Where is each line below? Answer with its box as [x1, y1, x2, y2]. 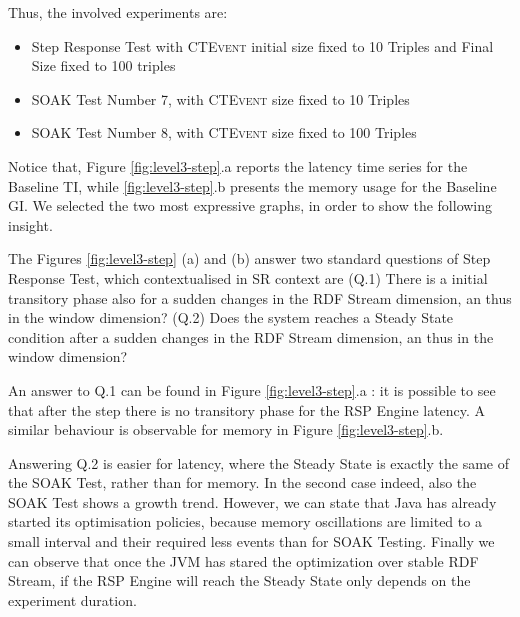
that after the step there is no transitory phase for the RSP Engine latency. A [8, 399, 486, 420]
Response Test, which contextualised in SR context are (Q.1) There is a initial [8, 267, 488, 288]
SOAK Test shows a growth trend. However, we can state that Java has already [8, 491, 497, 512]
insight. [8, 214, 53, 235]
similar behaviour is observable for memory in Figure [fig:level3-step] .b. [8, 419, 444, 440]
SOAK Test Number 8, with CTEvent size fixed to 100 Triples [31, 122, 417, 143]
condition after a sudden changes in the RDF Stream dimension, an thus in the [8, 326, 494, 347]
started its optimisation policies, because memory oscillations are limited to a [8, 511, 482, 532]
